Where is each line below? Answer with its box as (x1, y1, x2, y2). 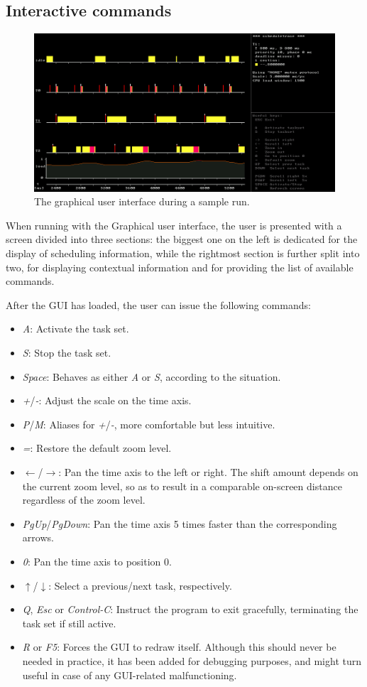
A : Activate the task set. (22, 321, 129, 336)
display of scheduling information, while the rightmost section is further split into (6, 246, 360, 261)
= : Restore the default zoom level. (22, 440, 172, 455)
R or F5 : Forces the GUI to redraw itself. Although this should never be (22, 639, 336, 654)
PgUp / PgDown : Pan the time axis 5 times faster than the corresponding (22, 516, 337, 531)
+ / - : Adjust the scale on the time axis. (22, 393, 192, 408)
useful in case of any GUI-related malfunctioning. (22, 667, 237, 682)
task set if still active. (22, 615, 116, 630)
